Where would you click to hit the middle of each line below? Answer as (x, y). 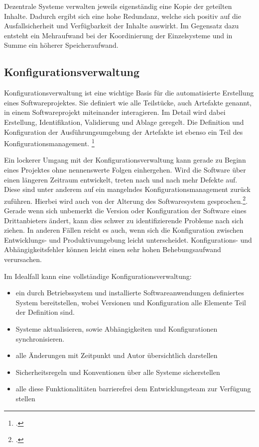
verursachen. (23, 259)
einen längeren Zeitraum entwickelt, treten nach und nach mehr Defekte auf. (121, 179)
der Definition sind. (45, 312)
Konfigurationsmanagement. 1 (49, 142)
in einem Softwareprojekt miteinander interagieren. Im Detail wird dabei (115, 112)
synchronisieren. (40, 338)
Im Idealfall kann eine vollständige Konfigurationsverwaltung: (98, 276)
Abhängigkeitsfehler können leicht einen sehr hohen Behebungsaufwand (113, 249)
